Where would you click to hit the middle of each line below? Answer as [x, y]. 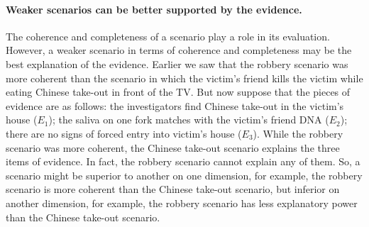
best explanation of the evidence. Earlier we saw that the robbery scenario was [177, 63]
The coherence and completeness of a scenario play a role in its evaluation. [168, 36]
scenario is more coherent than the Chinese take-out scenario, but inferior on [173, 189]
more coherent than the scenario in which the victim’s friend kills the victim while [184, 78]
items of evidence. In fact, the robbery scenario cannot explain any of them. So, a [183, 161]
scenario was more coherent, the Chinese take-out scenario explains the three [173, 147]
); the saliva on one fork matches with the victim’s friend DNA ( [189, 120]
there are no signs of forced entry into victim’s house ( [124, 133]
